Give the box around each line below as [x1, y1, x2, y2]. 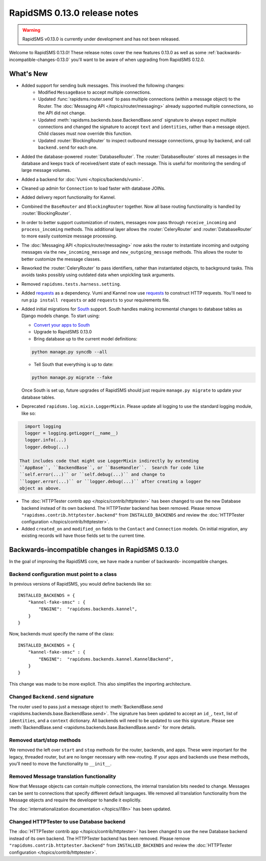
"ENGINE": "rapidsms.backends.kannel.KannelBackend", [38, 656, 174, 662]
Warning [22, 27, 40, 33]
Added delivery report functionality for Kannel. [21, 195, 116, 200]
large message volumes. [21, 167, 71, 173]
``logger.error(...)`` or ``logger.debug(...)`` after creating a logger [19, 478, 201, 484]
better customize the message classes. [21, 256, 101, 262]
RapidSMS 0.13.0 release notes [9, 7, 139, 18]
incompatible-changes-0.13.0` [9, 57, 70, 63]
